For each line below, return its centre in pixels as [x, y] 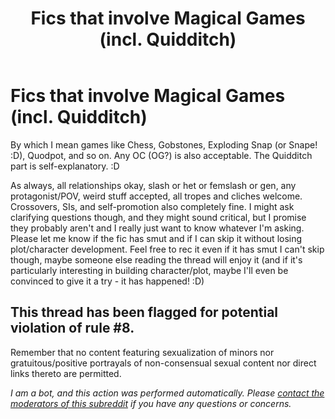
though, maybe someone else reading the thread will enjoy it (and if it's [156, 259]
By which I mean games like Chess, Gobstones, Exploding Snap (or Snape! [164, 144]
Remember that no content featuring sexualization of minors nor [142, 352]
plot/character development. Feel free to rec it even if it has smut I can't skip [167, 249]
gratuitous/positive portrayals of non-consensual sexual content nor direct [163, 363]
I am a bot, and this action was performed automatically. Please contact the [167, 393]
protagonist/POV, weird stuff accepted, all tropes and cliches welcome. [156, 196]
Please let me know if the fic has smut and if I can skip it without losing [156, 238]
